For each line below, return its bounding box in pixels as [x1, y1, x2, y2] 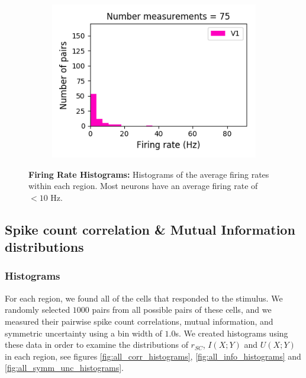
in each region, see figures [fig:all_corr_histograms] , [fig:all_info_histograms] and [5, 350, 301, 362]
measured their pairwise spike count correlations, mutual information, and [5, 315, 273, 327]
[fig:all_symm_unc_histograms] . [5, 361, 124, 374]
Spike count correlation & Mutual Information [5, 220, 295, 238]
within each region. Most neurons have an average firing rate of [28, 180, 258, 192]
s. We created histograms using [175, 326, 288, 339]
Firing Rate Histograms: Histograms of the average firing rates [28, 168, 269, 180]
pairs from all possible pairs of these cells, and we [92, 303, 272, 316]
